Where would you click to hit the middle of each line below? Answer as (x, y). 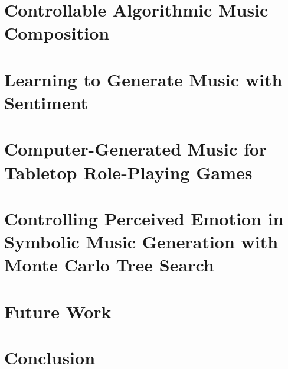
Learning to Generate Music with (143, 79)
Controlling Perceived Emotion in (144, 218)
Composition (57, 33)
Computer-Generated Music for (136, 149)
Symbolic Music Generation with (141, 242)
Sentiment (46, 102)
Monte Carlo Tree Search (109, 265)
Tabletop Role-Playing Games (128, 172)
